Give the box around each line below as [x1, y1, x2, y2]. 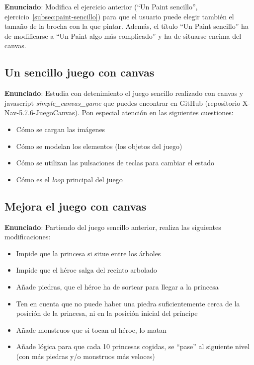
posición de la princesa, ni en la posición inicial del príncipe [16, 308, 198, 318]
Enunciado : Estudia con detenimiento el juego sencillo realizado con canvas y [4, 88, 244, 98]
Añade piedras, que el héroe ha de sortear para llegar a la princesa [16, 281, 219, 292]
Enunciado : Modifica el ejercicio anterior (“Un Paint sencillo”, [4, 1, 198, 11]
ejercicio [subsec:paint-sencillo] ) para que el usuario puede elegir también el [4, 11, 234, 21]
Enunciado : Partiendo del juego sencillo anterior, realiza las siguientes [4, 221, 221, 232]
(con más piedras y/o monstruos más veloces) [16, 351, 155, 361]
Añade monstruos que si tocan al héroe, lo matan [16, 324, 167, 335]
